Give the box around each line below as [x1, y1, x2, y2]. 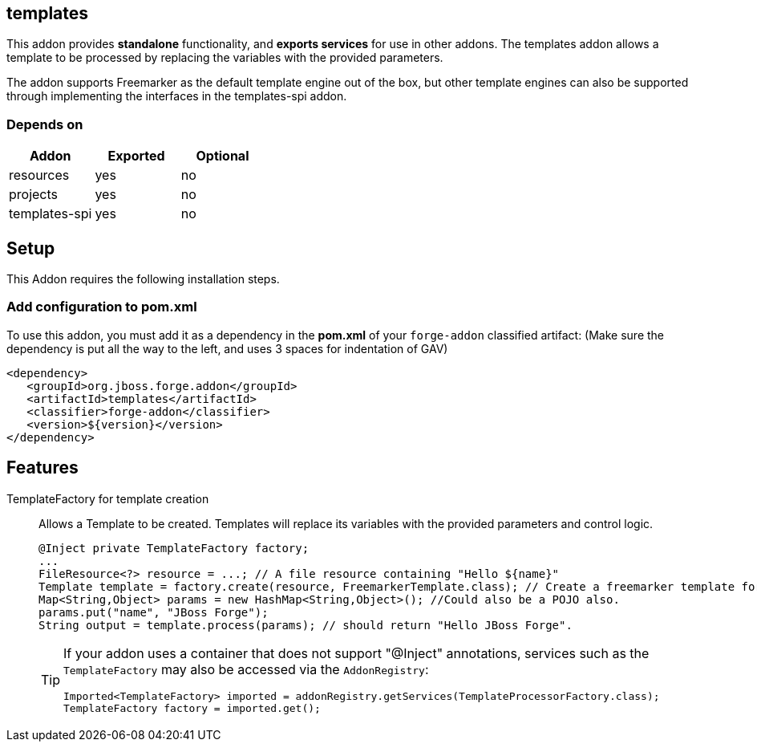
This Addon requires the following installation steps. [6, 272, 280, 287]
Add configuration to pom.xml [6, 299, 197, 315]
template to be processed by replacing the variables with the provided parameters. [6, 51, 443, 65]
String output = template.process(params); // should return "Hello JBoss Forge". [38, 618, 573, 632]
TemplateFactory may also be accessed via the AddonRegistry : [63, 661, 429, 677]
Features [6, 457, 79, 478]
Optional [196, 148, 249, 165]
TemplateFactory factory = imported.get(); [63, 701, 321, 714]
